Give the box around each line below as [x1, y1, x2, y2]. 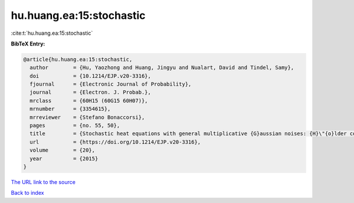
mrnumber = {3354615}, [29, 106, 111, 112]
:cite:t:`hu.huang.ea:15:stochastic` [11, 30, 93, 37]
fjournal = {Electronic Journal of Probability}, [29, 81, 192, 88]
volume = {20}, [29, 147, 96, 153]
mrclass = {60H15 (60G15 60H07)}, [29, 97, 148, 104]
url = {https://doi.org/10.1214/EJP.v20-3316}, [29, 139, 201, 145]
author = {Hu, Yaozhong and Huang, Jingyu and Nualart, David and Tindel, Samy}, [29, 64, 294, 71]
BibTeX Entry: [11, 40, 45, 47]
